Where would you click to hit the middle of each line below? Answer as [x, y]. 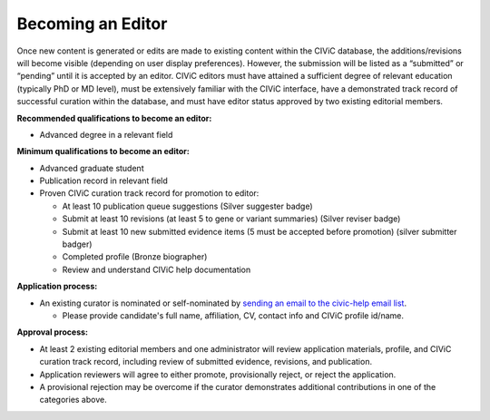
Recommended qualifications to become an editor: [114, 118]
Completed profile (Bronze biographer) [135, 257]
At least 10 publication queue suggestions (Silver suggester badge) [187, 206]
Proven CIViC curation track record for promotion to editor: [149, 193]
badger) [77, 244]
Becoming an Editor [92, 24]
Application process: [57, 287]
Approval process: [52, 332]
